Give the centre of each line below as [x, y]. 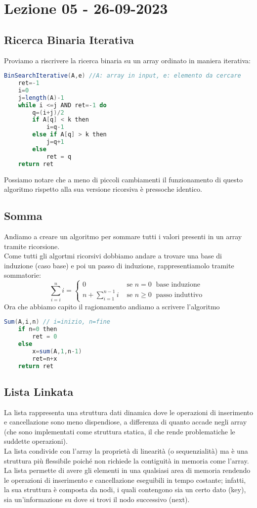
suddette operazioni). [36, 441]
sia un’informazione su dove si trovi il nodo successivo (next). [97, 499]
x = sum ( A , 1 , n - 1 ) [57, 351]
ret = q [59, 156]
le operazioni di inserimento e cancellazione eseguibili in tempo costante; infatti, [125, 480]
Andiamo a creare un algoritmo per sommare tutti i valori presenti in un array [123, 236]
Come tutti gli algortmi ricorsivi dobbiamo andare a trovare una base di [113, 256]
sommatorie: [22, 275]
